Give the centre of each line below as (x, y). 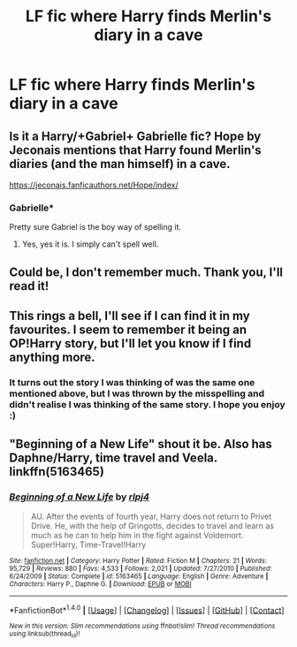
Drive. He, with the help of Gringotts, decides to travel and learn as (152, 525)
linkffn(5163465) (57, 472)
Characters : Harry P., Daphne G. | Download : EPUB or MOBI (100, 584)
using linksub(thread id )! (45, 635)
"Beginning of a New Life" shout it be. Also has (141, 444)
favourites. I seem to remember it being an (128, 330)
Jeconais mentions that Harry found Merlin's (136, 150)
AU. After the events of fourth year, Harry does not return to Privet (151, 516)
